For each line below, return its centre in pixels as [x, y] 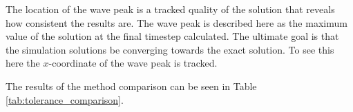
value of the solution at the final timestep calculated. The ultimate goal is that [172, 36]
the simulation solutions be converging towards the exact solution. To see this [170, 49]
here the [23, 63]
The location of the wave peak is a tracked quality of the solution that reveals [170, 9]
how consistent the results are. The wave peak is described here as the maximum [176, 22]
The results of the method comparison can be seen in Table [131, 86]
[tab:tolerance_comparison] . [65, 99]
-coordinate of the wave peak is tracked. [133, 63]
